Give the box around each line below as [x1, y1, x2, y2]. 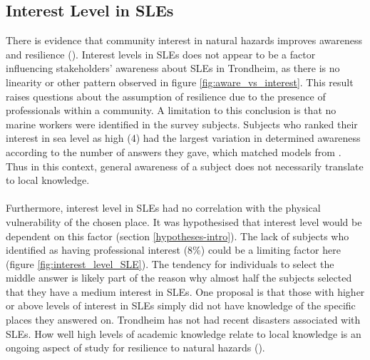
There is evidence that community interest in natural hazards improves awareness [6, 33, 362, 48]
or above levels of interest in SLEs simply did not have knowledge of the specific [6, 298, 356, 313]
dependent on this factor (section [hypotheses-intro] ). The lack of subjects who [6, 228, 349, 243]
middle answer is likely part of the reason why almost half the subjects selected [6, 270, 352, 285]
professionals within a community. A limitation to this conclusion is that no [6, 103, 336, 118]
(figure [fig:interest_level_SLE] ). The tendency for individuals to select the [6, 256, 334, 271]
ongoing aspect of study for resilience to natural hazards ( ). [6, 340, 265, 355]
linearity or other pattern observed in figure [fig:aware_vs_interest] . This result [6, 74, 354, 89]
